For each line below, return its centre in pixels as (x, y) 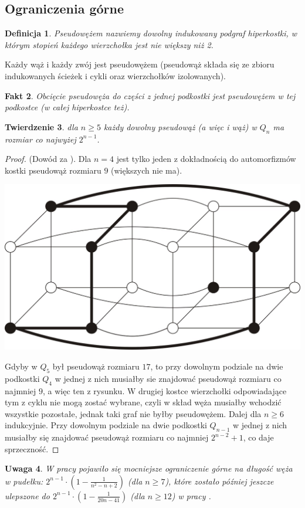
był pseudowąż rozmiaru (96, 366)
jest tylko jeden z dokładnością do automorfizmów (206, 159)
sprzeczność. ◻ (32, 448)
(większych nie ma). (147, 170)
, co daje (258, 437)
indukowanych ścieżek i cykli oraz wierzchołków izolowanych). (115, 75)
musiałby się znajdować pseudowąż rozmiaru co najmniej (107, 437)
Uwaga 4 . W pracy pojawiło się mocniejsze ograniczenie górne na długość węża (149, 468)
